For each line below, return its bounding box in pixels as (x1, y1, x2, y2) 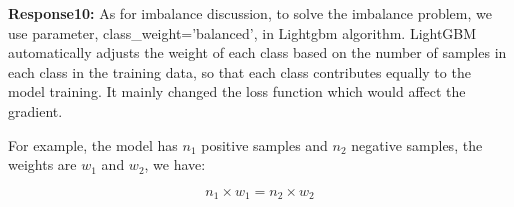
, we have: (144, 154, 206, 175)
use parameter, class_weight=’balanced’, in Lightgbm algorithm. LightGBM (8, 22, 477, 43)
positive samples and (201, 134, 328, 155)
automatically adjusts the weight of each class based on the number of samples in (8, 42, 507, 63)
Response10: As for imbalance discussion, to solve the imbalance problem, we (8, 3, 492, 23)
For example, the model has (8, 134, 178, 155)
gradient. (8, 100, 63, 121)
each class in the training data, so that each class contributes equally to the (8, 61, 471, 82)
